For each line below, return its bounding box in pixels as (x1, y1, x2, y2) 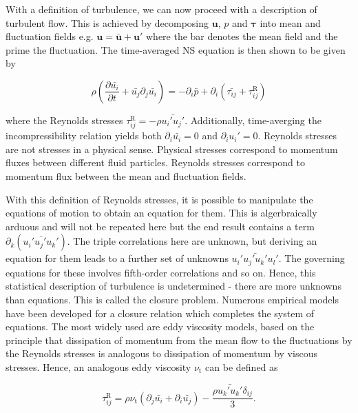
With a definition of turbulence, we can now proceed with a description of (6, 2, 317, 16)
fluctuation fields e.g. (6, 29, 94, 43)
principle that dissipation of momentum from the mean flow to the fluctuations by (6, 332, 352, 347)
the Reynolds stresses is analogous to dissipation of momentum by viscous (6, 346, 317, 361)
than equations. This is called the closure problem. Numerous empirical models (6, 292, 339, 306)
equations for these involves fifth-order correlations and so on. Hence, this (6, 265, 316, 279)
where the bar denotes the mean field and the (145, 29, 338, 43)
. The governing (278, 251, 345, 265)
